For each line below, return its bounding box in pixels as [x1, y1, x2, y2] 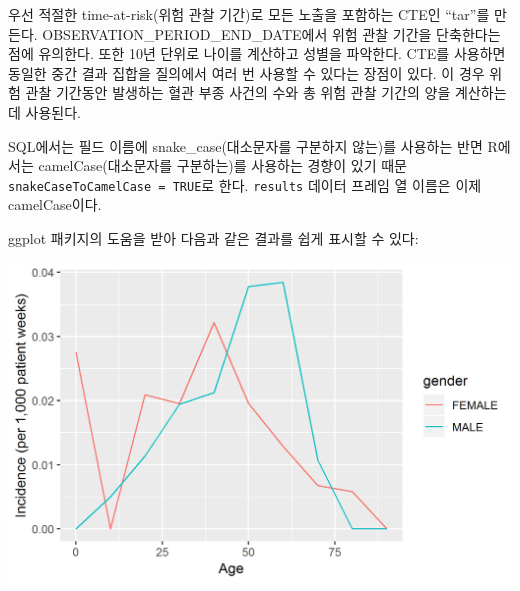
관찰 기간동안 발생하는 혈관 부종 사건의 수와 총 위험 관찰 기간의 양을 [25, 82, 451, 103]
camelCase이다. [8, 194, 102, 215]
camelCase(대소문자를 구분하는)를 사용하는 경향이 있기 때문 [38, 155, 407, 176]
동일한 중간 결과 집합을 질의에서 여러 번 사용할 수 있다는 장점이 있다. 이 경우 [8, 62, 485, 83]
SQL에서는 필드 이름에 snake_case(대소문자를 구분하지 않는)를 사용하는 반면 [8, 135, 483, 156]
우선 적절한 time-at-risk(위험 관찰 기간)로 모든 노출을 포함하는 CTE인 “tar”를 [8, 4, 490, 24]
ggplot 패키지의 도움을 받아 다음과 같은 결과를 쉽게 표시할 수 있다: [8, 228, 419, 248]
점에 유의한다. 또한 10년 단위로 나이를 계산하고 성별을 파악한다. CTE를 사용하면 [8, 43, 506, 64]
